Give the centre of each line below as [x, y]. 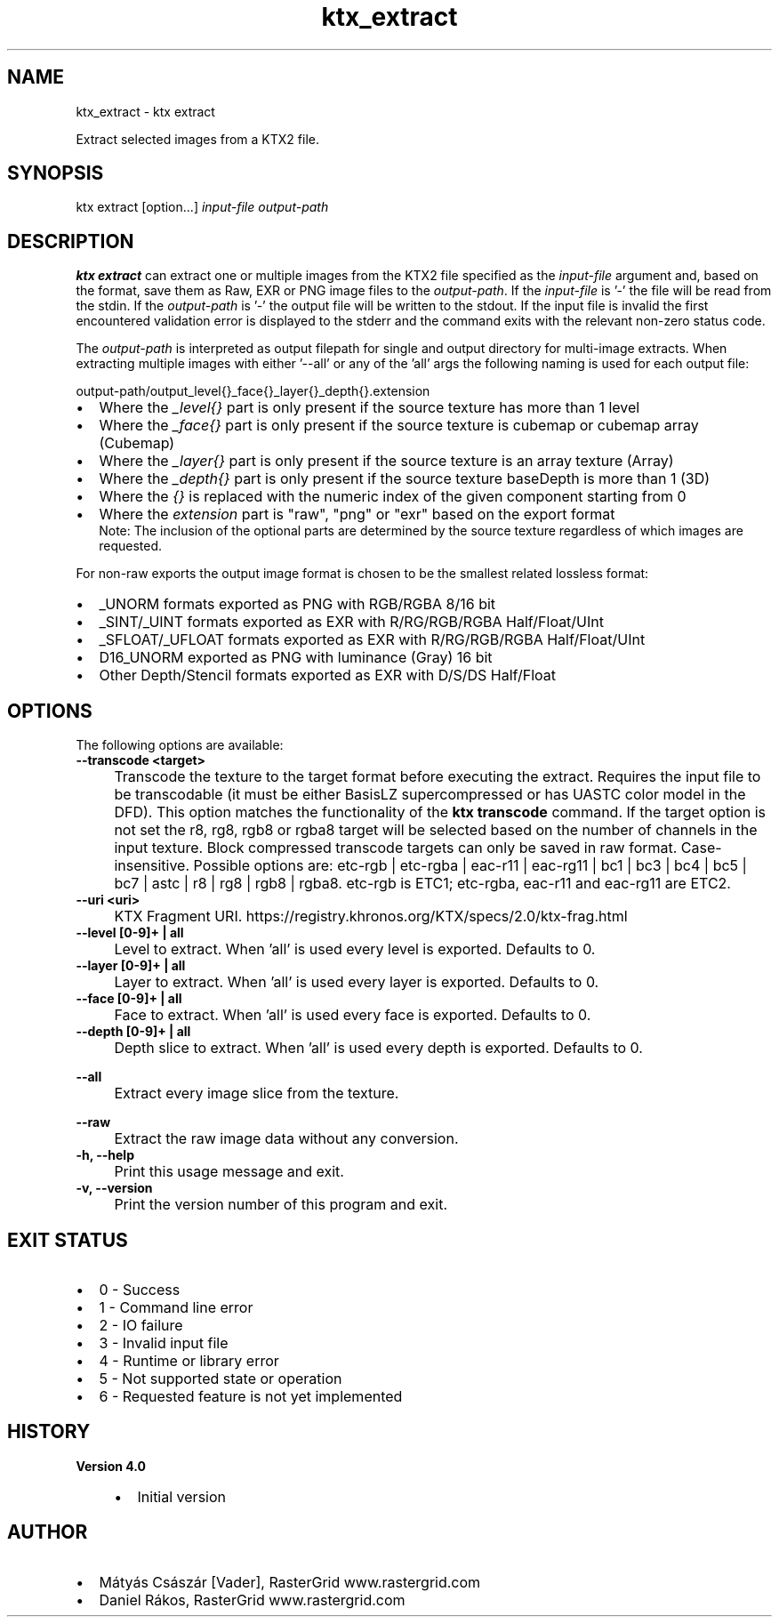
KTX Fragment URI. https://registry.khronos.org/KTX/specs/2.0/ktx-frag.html [371, 917]
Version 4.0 [111, 1466]
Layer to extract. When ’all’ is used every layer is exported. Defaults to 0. [357, 982]
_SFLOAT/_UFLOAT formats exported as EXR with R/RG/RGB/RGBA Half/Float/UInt [372, 640]
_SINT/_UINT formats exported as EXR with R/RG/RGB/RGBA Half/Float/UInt [351, 622]
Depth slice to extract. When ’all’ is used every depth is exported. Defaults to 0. [378, 1048]
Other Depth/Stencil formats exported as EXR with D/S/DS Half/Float [328, 675]
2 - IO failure [141, 1325]
